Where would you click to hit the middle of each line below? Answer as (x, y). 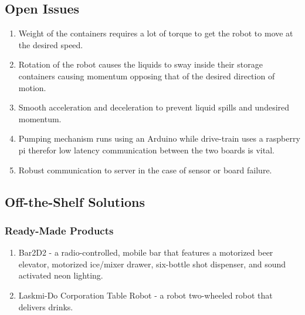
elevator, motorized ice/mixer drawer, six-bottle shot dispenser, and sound (152, 264)
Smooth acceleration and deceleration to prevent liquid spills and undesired (154, 107)
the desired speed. (51, 44)
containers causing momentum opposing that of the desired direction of (147, 76)
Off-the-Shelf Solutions (75, 201)
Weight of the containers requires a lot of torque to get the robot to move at (156, 33)
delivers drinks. (46, 306)
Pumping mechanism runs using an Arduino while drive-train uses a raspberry (159, 138)
